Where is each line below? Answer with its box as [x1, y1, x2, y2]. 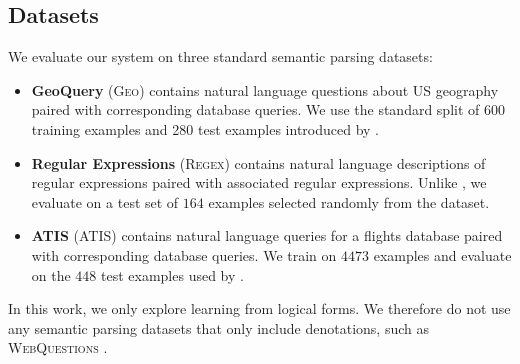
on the [31, 264, 71, 285]
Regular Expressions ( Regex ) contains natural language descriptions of [31, 152, 486, 173]
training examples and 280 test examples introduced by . [31, 118, 379, 139]
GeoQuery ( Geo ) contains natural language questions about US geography [31, 79, 499, 100]
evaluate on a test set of [31, 191, 179, 212]
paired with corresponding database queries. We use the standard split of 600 [31, 99, 505, 120]
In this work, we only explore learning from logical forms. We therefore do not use [8, 298, 511, 319]
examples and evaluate [373, 244, 512, 265]
